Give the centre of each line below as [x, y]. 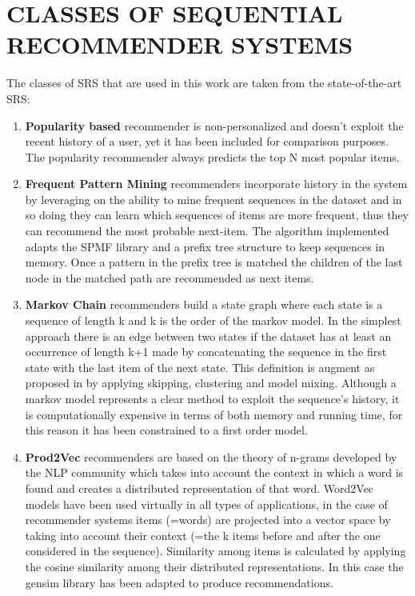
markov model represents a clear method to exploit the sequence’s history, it [212, 398]
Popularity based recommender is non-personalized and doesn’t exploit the [214, 125]
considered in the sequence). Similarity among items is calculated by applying [215, 551]
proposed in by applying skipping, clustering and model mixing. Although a [211, 383]
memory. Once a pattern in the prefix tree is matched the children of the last [214, 262]
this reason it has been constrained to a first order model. [166, 430]
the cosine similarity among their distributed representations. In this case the [214, 566]
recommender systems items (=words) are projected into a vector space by [208, 520]
